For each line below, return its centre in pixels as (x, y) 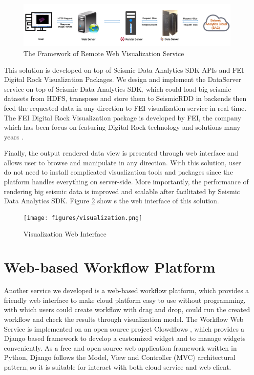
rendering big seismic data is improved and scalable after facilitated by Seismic (122, 191)
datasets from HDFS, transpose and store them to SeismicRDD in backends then (125, 98)
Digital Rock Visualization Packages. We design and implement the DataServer (123, 79)
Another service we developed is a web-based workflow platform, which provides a (127, 290)
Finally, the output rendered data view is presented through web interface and (121, 153)
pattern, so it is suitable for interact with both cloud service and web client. (117, 366)
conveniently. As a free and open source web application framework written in (120, 347)
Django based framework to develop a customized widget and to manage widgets (125, 338)
